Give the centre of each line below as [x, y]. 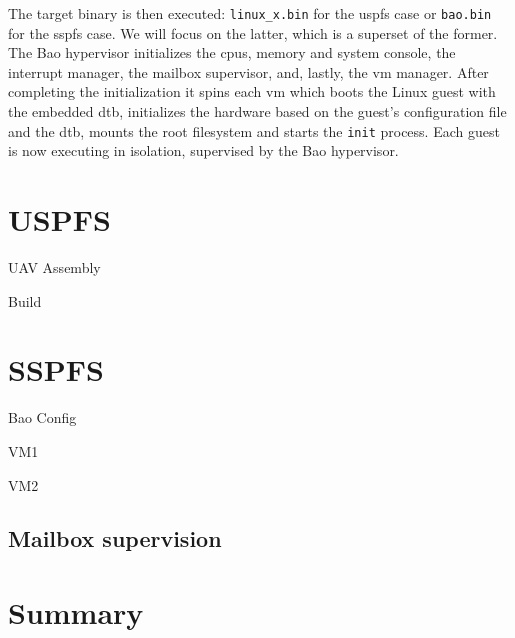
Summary [76, 612]
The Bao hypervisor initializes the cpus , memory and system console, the [232, 52]
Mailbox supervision [115, 538]
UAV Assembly [54, 267]
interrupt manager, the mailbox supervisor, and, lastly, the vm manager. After [248, 71]
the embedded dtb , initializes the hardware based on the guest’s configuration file [257, 111]
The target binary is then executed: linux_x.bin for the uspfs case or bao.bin [250, 13]
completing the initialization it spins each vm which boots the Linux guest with [252, 91]
